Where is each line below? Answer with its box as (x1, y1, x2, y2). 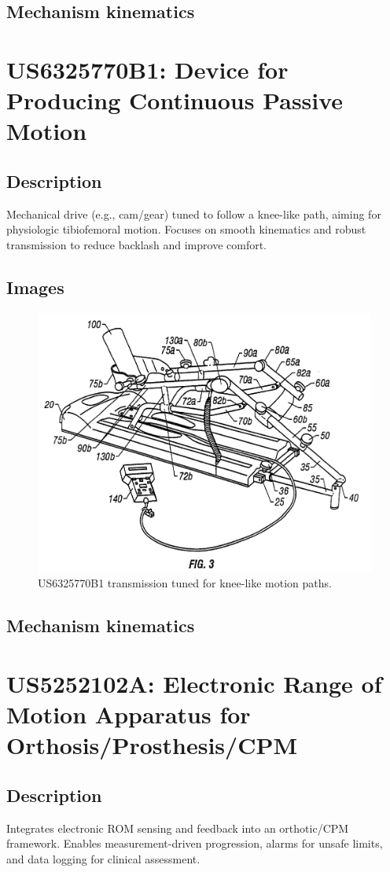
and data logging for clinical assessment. (6, 850, 201, 866)
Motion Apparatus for (6, 697, 251, 730)
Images (6, 274, 64, 299)
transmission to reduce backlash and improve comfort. (6, 236, 267, 252)
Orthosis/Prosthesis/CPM (6, 729, 297, 761)
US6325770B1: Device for (6, 53, 289, 85)
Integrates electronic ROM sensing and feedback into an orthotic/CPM (6, 819, 349, 836)
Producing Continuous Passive (6, 84, 344, 116)
